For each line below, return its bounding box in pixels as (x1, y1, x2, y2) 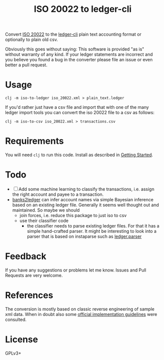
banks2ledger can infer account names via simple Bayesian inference (12, 197, 154, 202)
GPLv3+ (5, 350, 22, 356)
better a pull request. (5, 62, 48, 68)
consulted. (5, 316, 27, 322)
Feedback (5, 251, 47, 262)
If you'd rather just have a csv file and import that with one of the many (5, 104, 149, 110)
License (5, 334, 38, 345)
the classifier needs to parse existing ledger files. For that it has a (27, 223, 160, 228)
